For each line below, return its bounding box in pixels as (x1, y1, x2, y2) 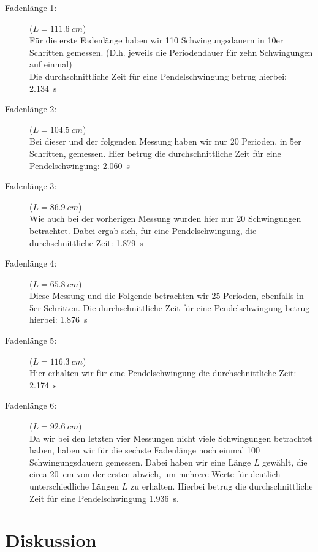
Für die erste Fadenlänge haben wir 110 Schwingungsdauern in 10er (29, 34, 284, 47)
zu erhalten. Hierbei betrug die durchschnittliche (131, 480, 313, 492)
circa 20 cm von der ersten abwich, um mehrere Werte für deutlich (29, 467, 281, 480)
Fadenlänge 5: (5, 334, 57, 347)
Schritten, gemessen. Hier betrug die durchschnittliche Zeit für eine (29, 146, 281, 159)
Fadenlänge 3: (5, 180, 57, 192)
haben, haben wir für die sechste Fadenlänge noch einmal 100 (29, 444, 260, 456)
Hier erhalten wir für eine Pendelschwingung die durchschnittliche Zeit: (29, 366, 297, 379)
